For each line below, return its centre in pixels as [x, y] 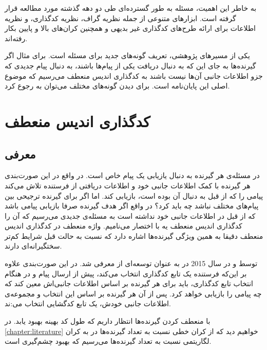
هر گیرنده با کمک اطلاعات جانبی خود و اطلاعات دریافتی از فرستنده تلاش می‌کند [128, 185]
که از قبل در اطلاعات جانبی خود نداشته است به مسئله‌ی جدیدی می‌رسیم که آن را [130, 215]
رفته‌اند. [16, 38]
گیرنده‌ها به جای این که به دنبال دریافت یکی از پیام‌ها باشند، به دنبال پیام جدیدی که [130, 65]
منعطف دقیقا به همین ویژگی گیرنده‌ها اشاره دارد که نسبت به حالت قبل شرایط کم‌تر [134, 235]
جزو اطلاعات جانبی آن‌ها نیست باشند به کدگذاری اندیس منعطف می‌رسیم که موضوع [134, 75]
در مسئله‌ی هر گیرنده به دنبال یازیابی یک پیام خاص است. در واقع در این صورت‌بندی [132, 175]
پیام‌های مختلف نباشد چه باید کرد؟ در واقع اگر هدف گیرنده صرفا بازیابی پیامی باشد [132, 206]
